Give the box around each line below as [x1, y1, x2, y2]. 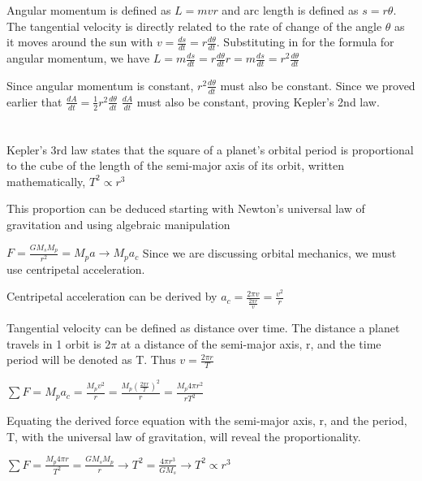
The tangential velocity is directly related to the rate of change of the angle [6, 17, 382, 34]
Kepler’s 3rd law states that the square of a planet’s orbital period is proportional [6, 141, 414, 158]
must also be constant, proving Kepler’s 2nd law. [136, 93, 380, 110]
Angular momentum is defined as [6, 2, 171, 18]
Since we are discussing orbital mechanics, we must [142, 244, 397, 261]
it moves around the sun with [6, 33, 153, 50]
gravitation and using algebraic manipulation [6, 216, 230, 233]
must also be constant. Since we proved [220, 76, 416, 93]
